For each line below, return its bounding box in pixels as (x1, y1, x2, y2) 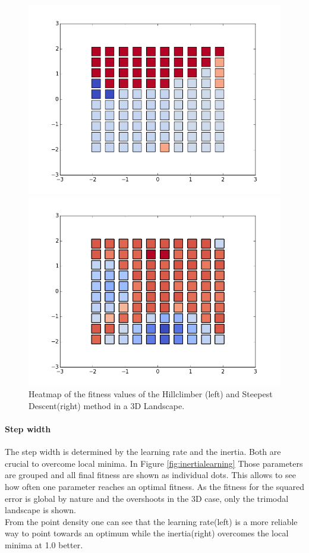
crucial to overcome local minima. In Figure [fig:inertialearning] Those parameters (5, 457, 303, 469)
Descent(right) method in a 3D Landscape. (29, 399, 185, 411)
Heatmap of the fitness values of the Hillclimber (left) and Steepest (29, 388, 273, 400)
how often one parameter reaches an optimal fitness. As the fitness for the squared (5, 480, 304, 492)
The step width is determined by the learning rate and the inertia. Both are (5, 445, 281, 458)
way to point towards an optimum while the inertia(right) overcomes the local (5, 527, 289, 539)
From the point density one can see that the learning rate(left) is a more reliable (5, 515, 298, 527)
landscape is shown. (5, 504, 77, 516)
